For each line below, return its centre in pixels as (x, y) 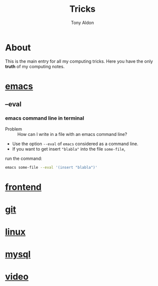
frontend (23, 187)
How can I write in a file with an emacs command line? (72, 134)
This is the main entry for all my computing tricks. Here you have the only (79, 61)
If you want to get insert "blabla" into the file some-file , (69, 149)
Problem (13, 129)
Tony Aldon (82, 23)
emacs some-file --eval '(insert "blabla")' (51, 167)
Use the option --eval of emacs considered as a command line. (75, 144)
